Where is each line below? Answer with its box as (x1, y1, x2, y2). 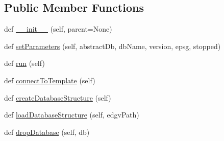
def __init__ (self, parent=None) (4, 24, 112, 34)
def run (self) (4, 58, 45, 68)
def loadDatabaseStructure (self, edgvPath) (4, 109, 139, 120)
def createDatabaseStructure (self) (4, 92, 111, 103)
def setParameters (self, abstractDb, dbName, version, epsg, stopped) (4, 40, 221, 51)
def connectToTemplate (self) (4, 75, 95, 85)
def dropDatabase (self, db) (4, 126, 90, 137)
